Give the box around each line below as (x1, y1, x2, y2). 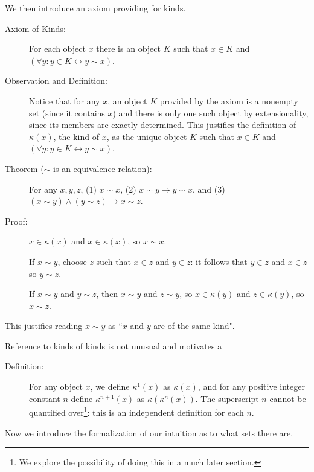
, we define (90, 380, 130, 393)
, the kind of (53, 130, 100, 142)
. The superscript (195, 392, 259, 404)
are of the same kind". (153, 319, 235, 332)
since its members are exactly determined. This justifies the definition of (29, 118, 296, 131)
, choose (57, 255, 87, 267)
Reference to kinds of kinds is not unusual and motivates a (5, 339, 222, 352)
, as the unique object (106, 130, 187, 142)
